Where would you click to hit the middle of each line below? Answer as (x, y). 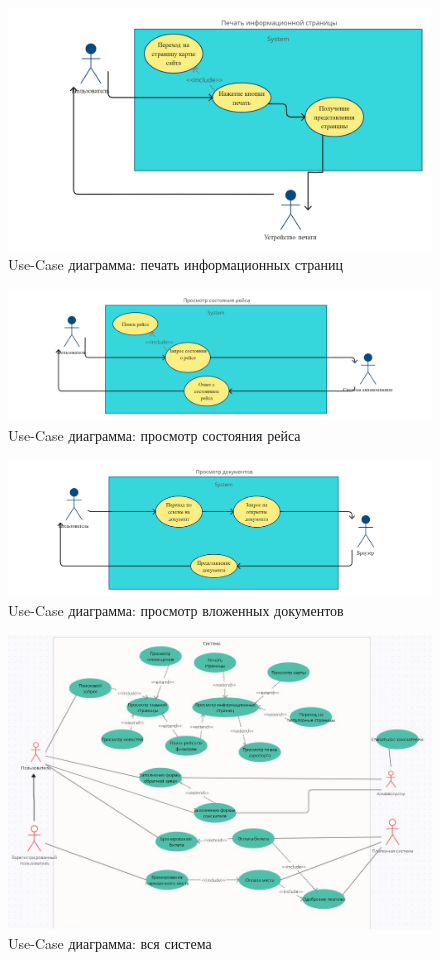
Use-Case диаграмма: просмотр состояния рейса (154, 434)
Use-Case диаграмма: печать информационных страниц (176, 264)
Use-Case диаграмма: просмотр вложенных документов (176, 610)
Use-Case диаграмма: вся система (110, 942)
